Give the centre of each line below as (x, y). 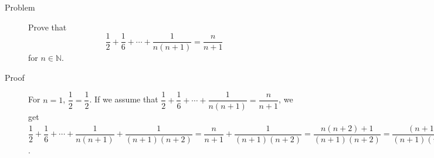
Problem (20, 7)
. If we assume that (124, 99)
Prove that (48, 27)
